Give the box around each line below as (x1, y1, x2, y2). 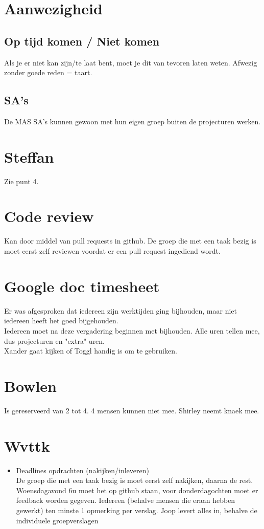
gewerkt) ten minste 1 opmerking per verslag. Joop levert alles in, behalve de (16, 504, 257, 515)
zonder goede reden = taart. (4, 67, 92, 78)
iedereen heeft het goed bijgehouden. (4, 315, 118, 326)
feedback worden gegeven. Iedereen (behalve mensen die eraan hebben (16, 495, 235, 505)
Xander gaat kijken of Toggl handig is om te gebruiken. (4, 345, 177, 356)
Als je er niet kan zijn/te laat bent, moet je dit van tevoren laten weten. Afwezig (4, 57, 257, 68)
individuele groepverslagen (16, 515, 99, 525)
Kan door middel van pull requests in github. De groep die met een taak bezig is (4, 235, 256, 246)
